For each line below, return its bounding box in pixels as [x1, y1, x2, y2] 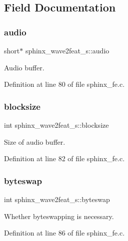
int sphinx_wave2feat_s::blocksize [4, 120, 109, 130]
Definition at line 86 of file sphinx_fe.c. [4, 228, 125, 238]
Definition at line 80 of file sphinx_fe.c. [4, 79, 125, 89]
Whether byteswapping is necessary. [4, 211, 114, 221]
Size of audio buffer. [4, 136, 65, 147]
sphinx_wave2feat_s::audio [25, 45, 109, 55]
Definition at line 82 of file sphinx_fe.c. [4, 153, 125, 164]
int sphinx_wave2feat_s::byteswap [4, 194, 110, 204]
